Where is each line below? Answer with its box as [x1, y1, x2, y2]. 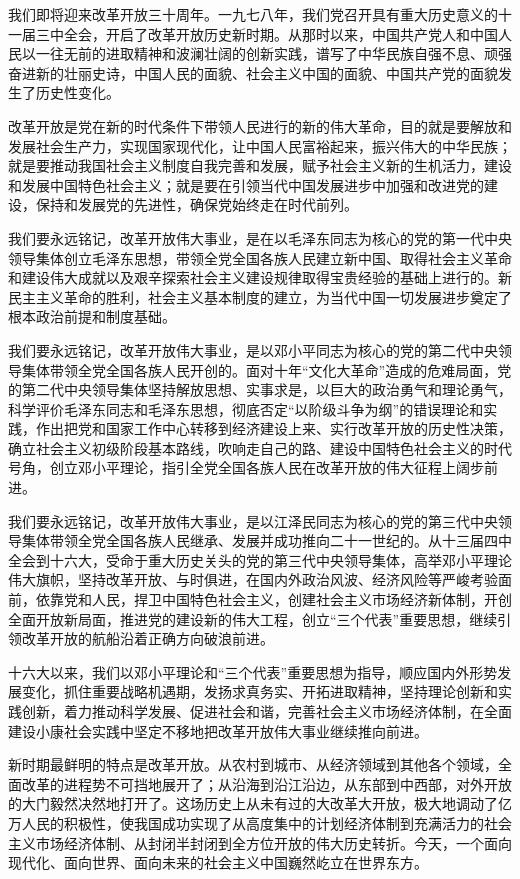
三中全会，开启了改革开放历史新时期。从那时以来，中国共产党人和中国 [35, 23, 498, 44]
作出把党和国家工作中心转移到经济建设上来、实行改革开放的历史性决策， [35, 418, 512, 439]
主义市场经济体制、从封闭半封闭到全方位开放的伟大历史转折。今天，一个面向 [8, 832, 512, 853]
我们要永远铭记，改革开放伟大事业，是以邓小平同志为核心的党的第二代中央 [8, 339, 498, 360]
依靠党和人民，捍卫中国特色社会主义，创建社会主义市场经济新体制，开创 [35, 589, 512, 610]
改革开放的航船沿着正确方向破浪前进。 [21, 628, 274, 649]
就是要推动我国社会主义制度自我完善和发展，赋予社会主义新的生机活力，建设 [8, 155, 512, 176]
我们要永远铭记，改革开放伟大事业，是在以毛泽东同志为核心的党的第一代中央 [8, 227, 512, 248]
